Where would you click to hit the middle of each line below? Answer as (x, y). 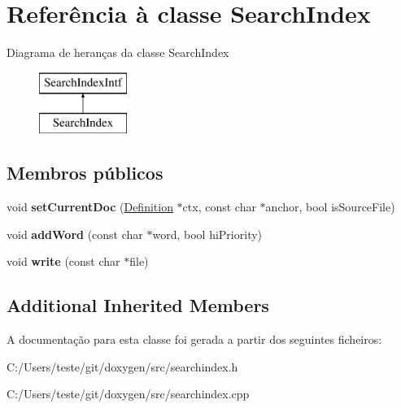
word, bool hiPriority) (207, 234)
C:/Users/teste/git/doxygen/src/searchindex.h (122, 366)
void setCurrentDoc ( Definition (90, 207)
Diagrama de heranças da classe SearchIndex (118, 52)
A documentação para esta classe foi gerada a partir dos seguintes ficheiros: (194, 339)
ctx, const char (219, 207)
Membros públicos (85, 173)
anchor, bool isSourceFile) (330, 207)
